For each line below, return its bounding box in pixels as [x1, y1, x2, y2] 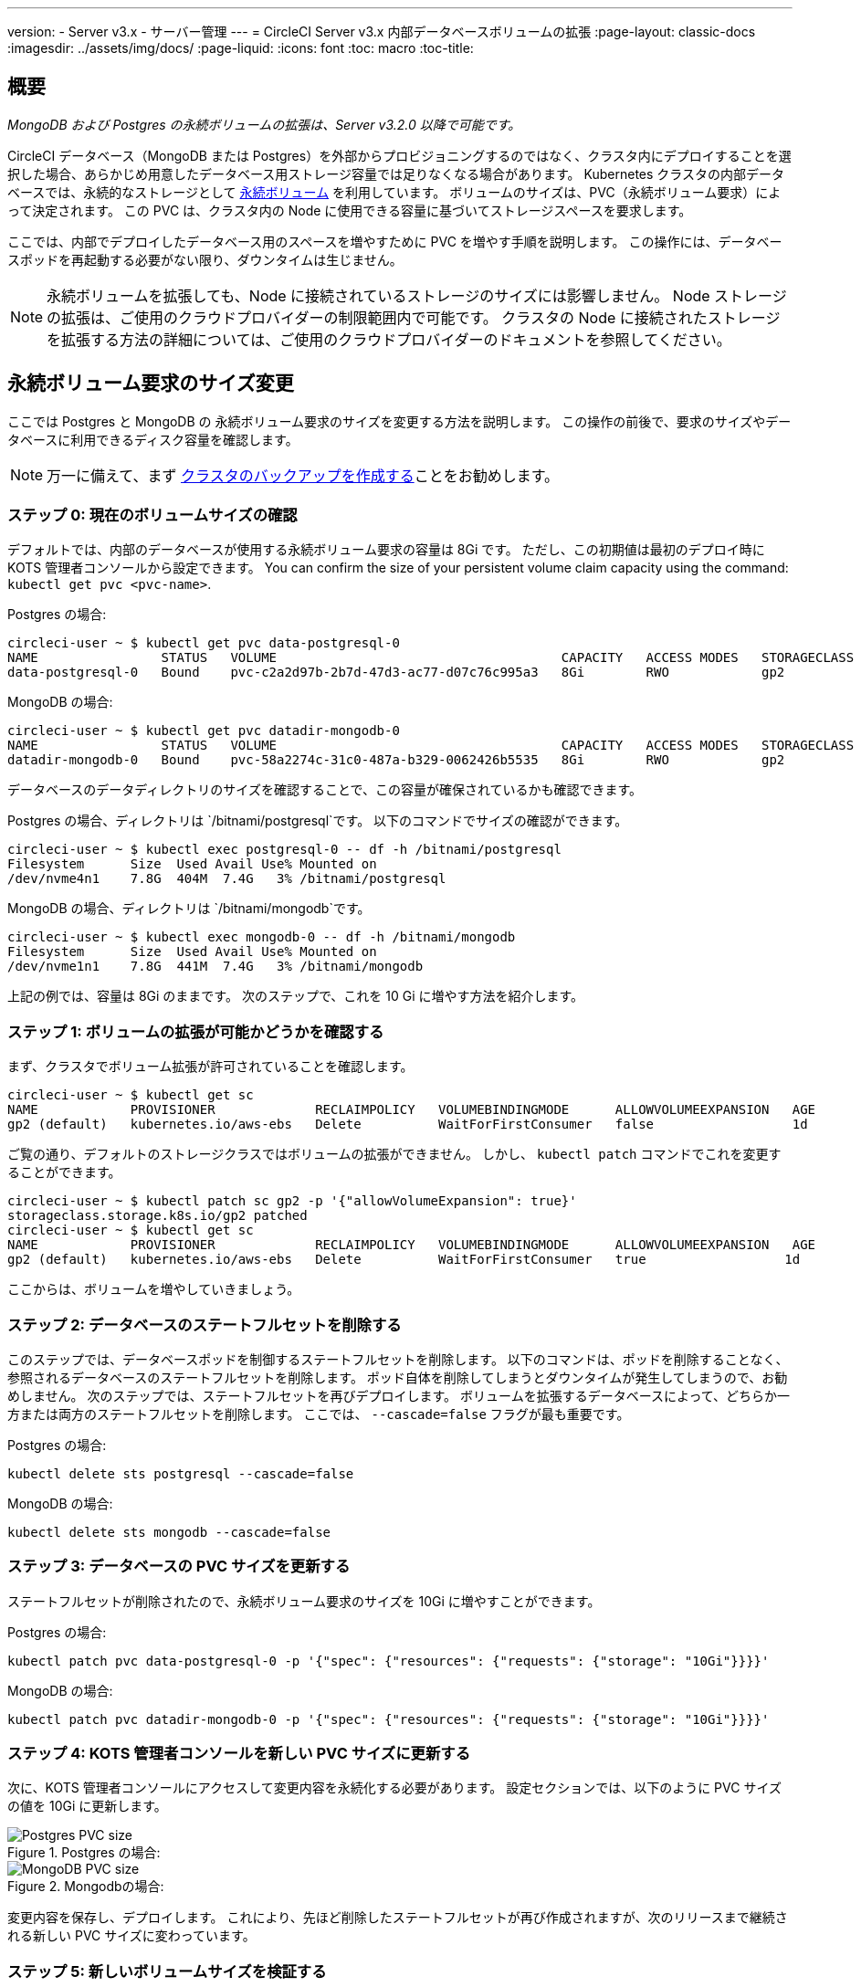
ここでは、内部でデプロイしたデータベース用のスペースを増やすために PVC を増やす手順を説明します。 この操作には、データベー [7, 233, 782, 249]
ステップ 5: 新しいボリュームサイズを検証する [7, 1961, 327, 1981]
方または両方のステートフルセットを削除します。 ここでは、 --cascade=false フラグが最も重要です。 [7, 1405, 630, 1422]
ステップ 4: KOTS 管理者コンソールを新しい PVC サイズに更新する [7, 1744, 471, 1763]
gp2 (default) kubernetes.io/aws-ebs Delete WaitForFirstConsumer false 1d [7, 1117, 808, 1132]
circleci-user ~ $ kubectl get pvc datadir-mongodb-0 [7, 723, 400, 739]
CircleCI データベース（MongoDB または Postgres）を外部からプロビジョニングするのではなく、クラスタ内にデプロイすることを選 [7, 147, 792, 163]
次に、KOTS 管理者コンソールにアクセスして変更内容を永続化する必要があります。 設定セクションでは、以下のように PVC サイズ [7, 1780, 782, 1796]
